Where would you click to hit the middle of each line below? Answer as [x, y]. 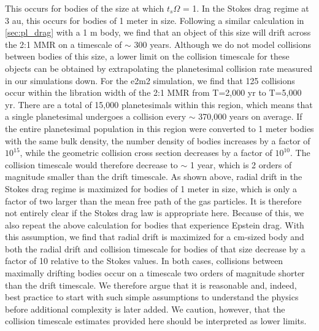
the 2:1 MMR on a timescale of [63, 44]
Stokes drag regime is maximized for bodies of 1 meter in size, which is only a [151, 188]
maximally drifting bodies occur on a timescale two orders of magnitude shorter [155, 273]
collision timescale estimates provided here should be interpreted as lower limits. [156, 321]
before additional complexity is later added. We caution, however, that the [145, 309]
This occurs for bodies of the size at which [85, 8]
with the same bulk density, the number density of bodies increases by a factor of [158, 140]
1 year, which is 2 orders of [241, 164]
